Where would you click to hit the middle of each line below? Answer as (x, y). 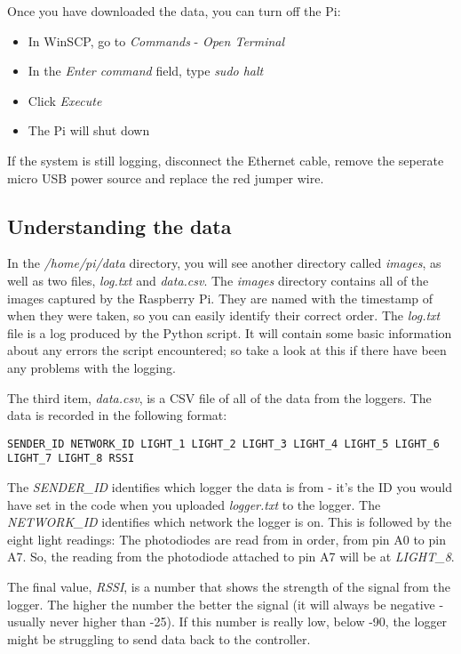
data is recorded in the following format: (117, 415)
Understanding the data (119, 226)
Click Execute (65, 100)
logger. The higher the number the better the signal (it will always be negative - (226, 604)
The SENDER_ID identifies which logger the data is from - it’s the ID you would (230, 487)
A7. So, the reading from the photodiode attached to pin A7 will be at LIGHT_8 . (231, 557)
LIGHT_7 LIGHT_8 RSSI (71, 459)
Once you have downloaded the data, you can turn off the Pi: (174, 11)
